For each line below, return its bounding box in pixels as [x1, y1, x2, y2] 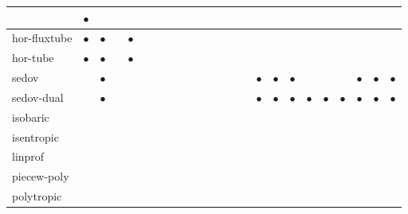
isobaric [12, 108, 49, 125]
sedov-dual [12, 88, 64, 105]
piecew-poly [12, 168, 69, 185]
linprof [12, 148, 45, 165]
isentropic [12, 128, 59, 145]
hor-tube [12, 49, 54, 66]
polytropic [12, 188, 62, 204]
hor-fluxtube [12, 29, 73, 46]
